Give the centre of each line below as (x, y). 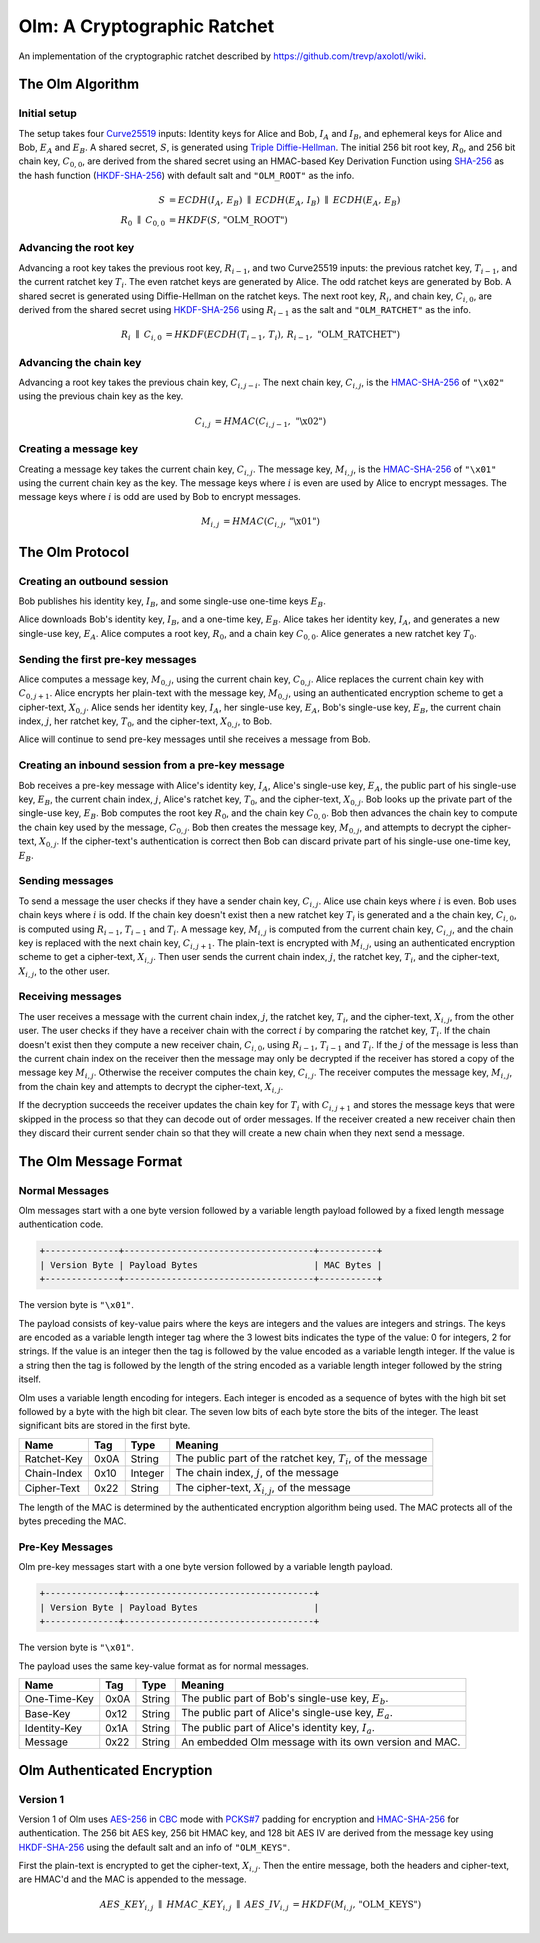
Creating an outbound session (93, 581)
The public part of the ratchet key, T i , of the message (301, 1459)
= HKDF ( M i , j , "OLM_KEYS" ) (357, 1905)
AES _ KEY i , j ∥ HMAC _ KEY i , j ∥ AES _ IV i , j (194, 1905)
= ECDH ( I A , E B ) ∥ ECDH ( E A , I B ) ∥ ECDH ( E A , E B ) (284, 201)
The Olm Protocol (74, 551)
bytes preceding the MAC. (72, 1521)
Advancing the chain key (80, 362)
